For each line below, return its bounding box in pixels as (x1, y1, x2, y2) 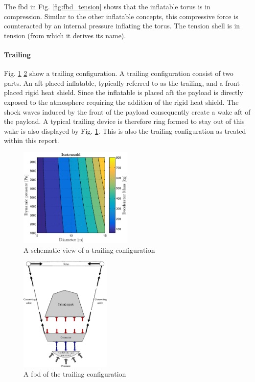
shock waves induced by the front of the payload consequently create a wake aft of (4, 106, 251, 117)
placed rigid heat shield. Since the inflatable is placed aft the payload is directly (4, 87, 243, 97)
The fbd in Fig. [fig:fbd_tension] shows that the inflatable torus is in (4, 1, 210, 11)
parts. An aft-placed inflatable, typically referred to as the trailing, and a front (4, 77, 240, 88)
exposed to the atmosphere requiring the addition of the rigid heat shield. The (4, 96, 239, 107)
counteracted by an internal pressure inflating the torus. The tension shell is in (4, 21, 240, 31)
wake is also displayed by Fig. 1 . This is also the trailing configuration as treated (4, 125, 246, 136)
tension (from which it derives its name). (4, 30, 126, 40)
